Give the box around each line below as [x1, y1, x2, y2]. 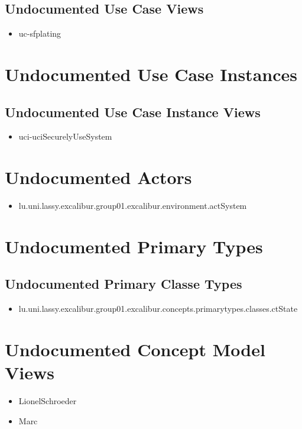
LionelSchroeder [18, 395, 77, 407]
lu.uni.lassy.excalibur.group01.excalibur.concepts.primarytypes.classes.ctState [18, 302, 298, 315]
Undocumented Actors [5, 165, 192, 189]
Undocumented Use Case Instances [5, 62, 297, 86]
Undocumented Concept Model [5, 337, 265, 362]
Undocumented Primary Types [5, 234, 263, 258]
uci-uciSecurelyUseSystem [18, 130, 112, 143]
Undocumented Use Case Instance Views [5, 102, 261, 121]
